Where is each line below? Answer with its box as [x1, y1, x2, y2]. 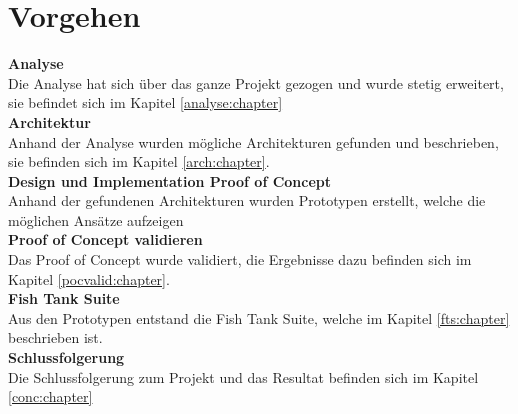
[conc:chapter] [8, 386, 93, 407]
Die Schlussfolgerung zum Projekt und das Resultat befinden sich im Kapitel [8, 366, 479, 387]
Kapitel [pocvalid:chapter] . [8, 268, 170, 289]
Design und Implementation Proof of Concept [8, 170, 332, 191]
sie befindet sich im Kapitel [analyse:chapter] [8, 92, 283, 113]
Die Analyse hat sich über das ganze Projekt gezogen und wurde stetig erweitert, [8, 72, 504, 93]
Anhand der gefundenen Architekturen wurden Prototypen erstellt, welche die [8, 190, 486, 211]
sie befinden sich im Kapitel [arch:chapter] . [8, 151, 270, 172]
